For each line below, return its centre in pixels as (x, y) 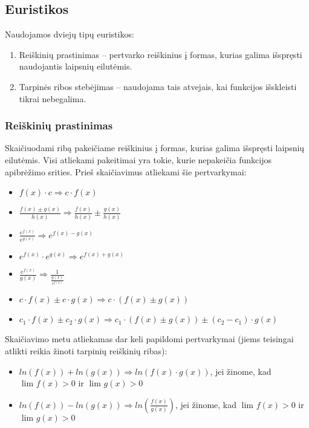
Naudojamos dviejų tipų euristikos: (70, 34)
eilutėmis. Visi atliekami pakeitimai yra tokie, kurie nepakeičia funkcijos (138, 159)
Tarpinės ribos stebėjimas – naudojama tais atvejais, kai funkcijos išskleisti (158, 86)
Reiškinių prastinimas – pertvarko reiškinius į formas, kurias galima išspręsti (161, 54)
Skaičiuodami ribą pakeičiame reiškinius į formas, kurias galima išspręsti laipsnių (155, 148)
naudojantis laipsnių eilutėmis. (76, 66)
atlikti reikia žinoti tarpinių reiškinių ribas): (86, 350)
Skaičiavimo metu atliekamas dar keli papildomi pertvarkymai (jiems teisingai (149, 339)
